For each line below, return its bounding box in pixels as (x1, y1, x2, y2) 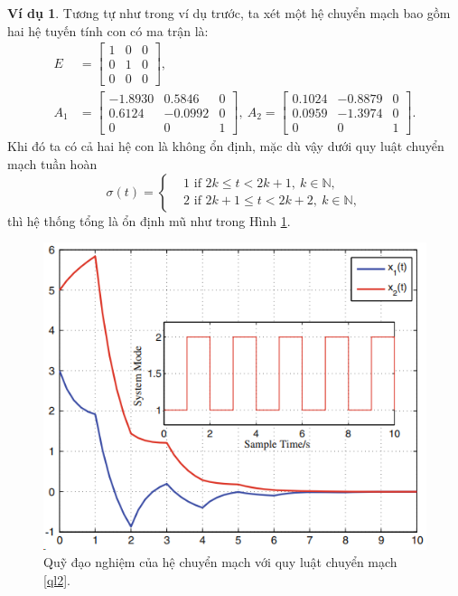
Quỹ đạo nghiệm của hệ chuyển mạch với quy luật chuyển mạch (43, 553, 397, 572)
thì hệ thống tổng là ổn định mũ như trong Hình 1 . (7, 211, 291, 230)
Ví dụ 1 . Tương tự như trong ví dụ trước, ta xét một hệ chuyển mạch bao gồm (7, 4, 451, 22)
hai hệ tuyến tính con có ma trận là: (7, 21, 209, 40)
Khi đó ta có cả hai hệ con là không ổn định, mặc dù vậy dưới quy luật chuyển (7, 137, 444, 156)
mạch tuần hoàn (7, 155, 98, 174)
